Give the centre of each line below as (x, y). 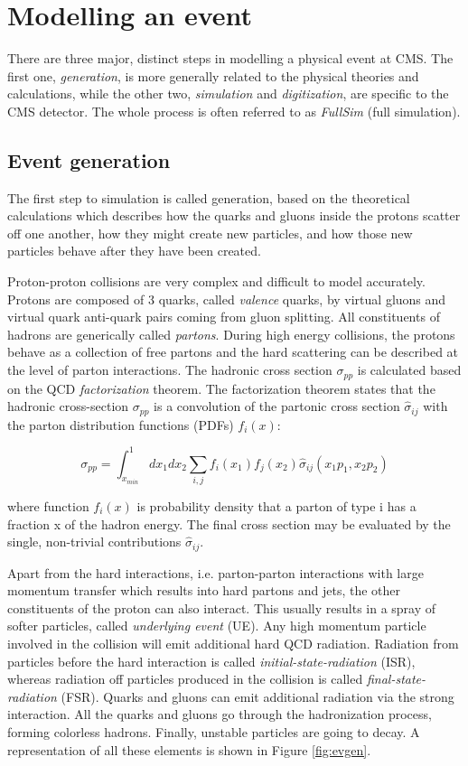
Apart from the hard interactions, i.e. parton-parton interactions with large (215, 572)
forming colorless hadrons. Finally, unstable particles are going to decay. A (214, 731)
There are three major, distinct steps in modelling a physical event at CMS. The (230, 58)
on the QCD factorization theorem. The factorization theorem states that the (221, 388)
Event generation (89, 159)
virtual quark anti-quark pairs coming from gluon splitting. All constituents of (224, 317)
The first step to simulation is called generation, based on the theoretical (209, 197)
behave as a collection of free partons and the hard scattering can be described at (233, 352)
